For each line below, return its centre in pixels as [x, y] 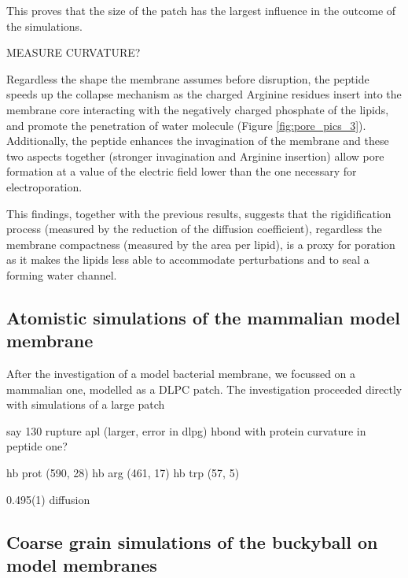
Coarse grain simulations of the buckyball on [192, 541]
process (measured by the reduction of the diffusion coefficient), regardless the [194, 229]
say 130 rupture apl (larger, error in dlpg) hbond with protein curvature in [186, 430]
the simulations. [44, 26]
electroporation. [44, 186]
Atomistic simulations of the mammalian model [203, 317]
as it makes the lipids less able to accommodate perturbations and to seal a [188, 259]
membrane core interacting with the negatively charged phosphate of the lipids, [198, 109]
